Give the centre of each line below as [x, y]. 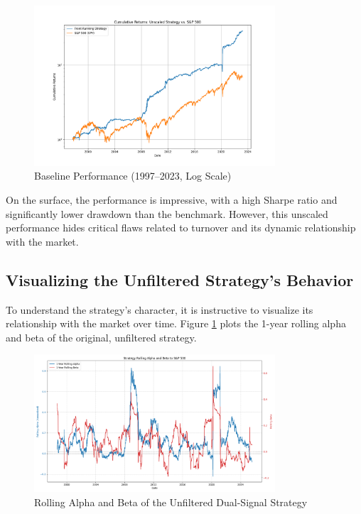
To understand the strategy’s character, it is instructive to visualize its [160, 309]
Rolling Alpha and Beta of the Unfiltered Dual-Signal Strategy [171, 502]
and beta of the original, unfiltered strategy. [101, 337]
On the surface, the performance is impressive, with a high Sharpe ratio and [172, 200]
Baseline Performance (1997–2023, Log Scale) [133, 176]
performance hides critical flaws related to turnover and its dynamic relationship [181, 228]
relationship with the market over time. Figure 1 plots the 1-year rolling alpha [176, 323]
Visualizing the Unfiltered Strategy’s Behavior [180, 279]
